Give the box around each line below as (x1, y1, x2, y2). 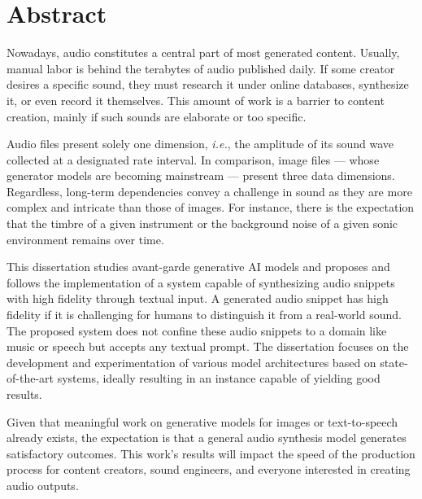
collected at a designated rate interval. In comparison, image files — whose (7, 151, 380, 168)
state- (380, 353, 408, 370)
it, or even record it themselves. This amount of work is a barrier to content (7, 91, 385, 108)
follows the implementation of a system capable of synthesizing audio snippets (7, 274, 395, 291)
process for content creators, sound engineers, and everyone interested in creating (7, 461, 411, 478)
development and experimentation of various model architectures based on (7, 353, 376, 370)
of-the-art (7, 370, 54, 387)
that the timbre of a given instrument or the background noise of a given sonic (7, 215, 398, 232)
